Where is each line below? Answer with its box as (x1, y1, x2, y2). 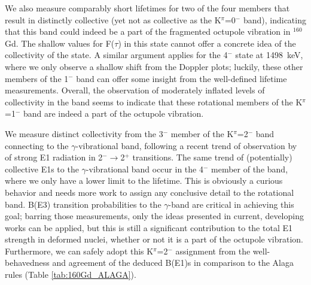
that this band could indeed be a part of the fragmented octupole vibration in (5, 25, 291, 38)
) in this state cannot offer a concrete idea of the (118, 37, 296, 49)
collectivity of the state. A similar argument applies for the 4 (5, 48, 228, 61)
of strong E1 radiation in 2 (5, 151, 103, 163)
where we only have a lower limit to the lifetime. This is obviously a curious (5, 174, 283, 187)
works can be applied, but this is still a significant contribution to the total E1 (5, 221, 292, 234)
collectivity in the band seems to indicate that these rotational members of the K (5, 95, 303, 108)
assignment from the (175, 244, 251, 257)
